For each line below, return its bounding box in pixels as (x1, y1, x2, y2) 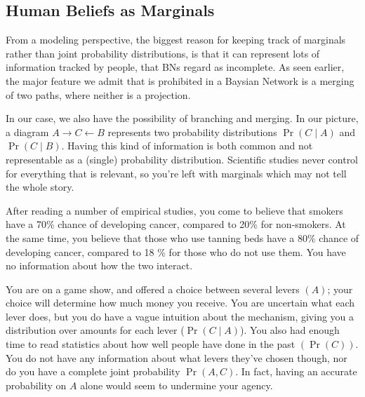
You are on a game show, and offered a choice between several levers (6, 281, 300, 296)
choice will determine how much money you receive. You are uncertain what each (6, 295, 355, 310)
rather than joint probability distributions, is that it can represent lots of (6, 46, 320, 60)
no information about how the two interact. (6, 258, 193, 273)
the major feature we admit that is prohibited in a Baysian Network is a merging (6, 73, 354, 88)
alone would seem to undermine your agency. (80, 377, 273, 392)
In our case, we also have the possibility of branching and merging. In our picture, (6, 111, 359, 126)
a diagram (6, 124, 49, 139)
